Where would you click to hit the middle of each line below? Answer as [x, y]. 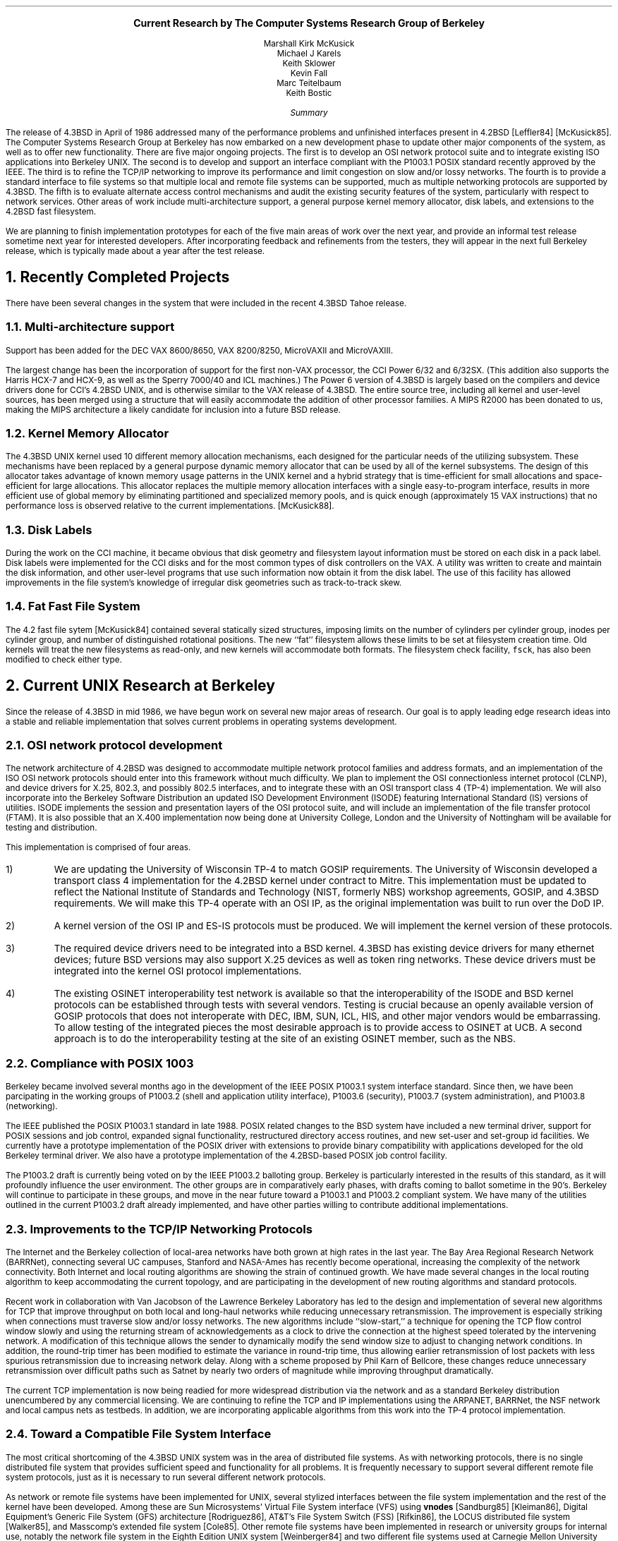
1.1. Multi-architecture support [90, 327]
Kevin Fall [309, 73]
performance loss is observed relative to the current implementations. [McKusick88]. [170, 506]
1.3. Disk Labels [49, 530]
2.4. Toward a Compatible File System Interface [139, 1434]
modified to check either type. [64, 659]
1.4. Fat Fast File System [73, 606]
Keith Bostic [309, 93]
